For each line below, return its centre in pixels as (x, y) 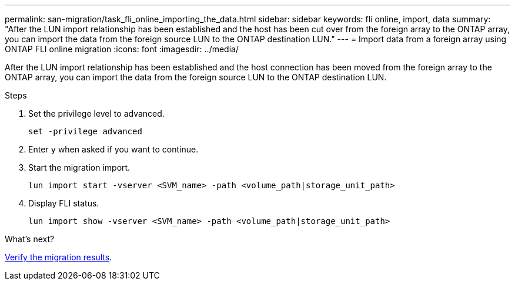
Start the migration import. (79, 167)
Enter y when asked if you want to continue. (113, 149)
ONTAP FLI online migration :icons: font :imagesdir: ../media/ (122, 49)
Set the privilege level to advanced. (96, 113)
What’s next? (30, 239)
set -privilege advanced (85, 131)
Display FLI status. (64, 203)
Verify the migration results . (58, 257)
